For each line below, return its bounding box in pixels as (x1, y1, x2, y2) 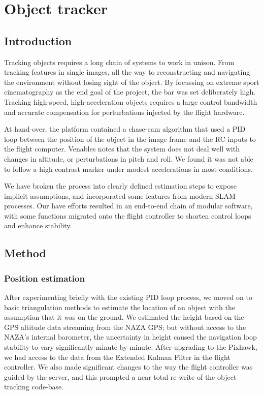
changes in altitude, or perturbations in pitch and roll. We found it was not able (4, 153, 253, 164)
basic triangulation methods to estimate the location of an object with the (4, 301, 235, 312)
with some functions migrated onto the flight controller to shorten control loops (4, 210, 251, 221)
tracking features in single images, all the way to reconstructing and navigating (4, 67, 250, 77)
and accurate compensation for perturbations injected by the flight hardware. (4, 106, 245, 117)
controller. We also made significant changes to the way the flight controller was (4, 361, 253, 372)
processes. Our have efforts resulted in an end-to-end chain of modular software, (4, 200, 253, 211)
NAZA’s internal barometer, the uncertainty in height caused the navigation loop (4, 331, 257, 342)
